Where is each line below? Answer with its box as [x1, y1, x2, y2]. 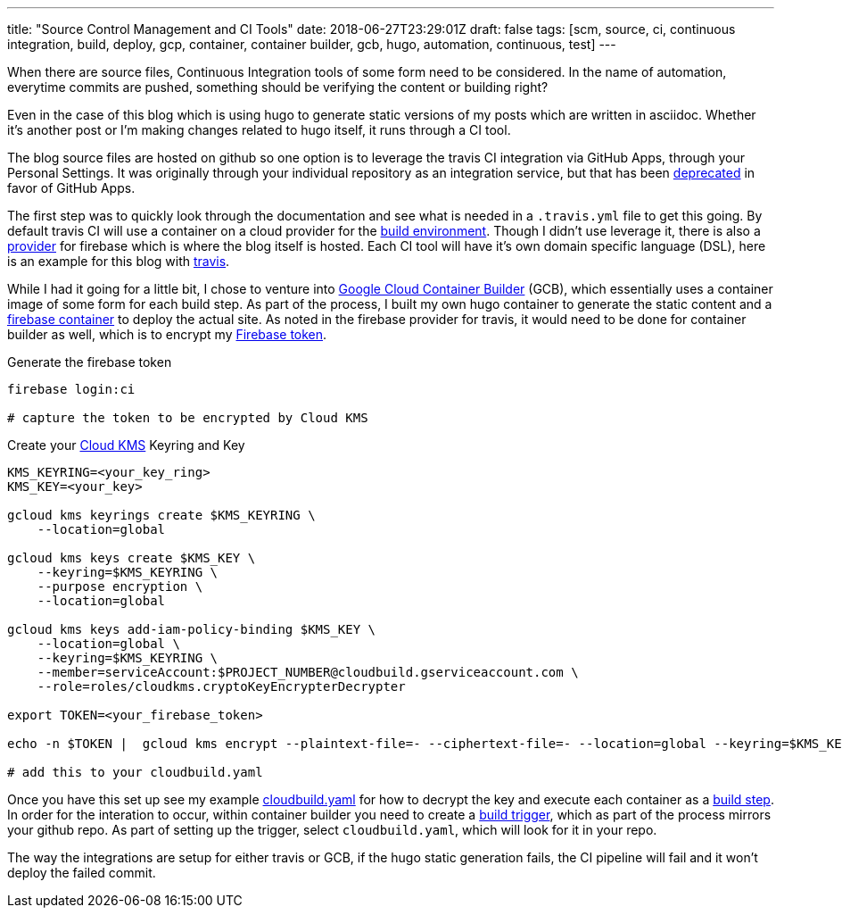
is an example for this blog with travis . [7, 254, 230, 269]
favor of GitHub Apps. [7, 180, 136, 195]
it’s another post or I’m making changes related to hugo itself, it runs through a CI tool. [7, 122, 511, 137]
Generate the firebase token [7, 354, 172, 370]
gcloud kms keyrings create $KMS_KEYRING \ [7, 508, 316, 522]
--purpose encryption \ [37, 579, 203, 594]
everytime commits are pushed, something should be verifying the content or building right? [7, 79, 549, 95]
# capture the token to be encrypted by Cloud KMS [7, 411, 368, 425]
